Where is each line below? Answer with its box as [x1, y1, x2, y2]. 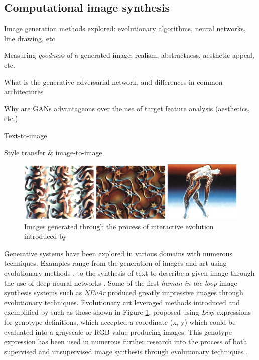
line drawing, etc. [4, 33, 57, 43]
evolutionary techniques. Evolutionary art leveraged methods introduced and [4, 297, 240, 307]
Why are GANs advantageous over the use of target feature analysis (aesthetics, [4, 103, 250, 113]
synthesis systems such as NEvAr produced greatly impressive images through [4, 287, 243, 298]
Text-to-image [4, 130, 47, 140]
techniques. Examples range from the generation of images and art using [4, 258, 227, 268]
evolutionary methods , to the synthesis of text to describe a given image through [4, 267, 255, 278]
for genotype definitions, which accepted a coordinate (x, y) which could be [4, 316, 236, 327]
